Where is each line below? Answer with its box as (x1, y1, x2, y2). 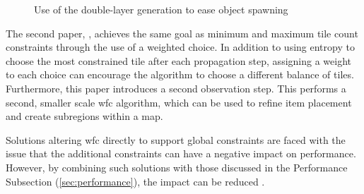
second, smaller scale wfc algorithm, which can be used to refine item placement (6, 95, 352, 109)
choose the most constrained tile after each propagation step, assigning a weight (6, 53, 351, 68)
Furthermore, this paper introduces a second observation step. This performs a (6, 80, 346, 95)
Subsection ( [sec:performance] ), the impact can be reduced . (6, 174, 265, 188)
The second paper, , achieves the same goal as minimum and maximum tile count (6, 25, 358, 40)
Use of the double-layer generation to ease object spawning (34, 2, 288, 16)
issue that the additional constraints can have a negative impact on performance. (6, 146, 356, 161)
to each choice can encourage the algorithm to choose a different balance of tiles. (6, 67, 354, 82)
